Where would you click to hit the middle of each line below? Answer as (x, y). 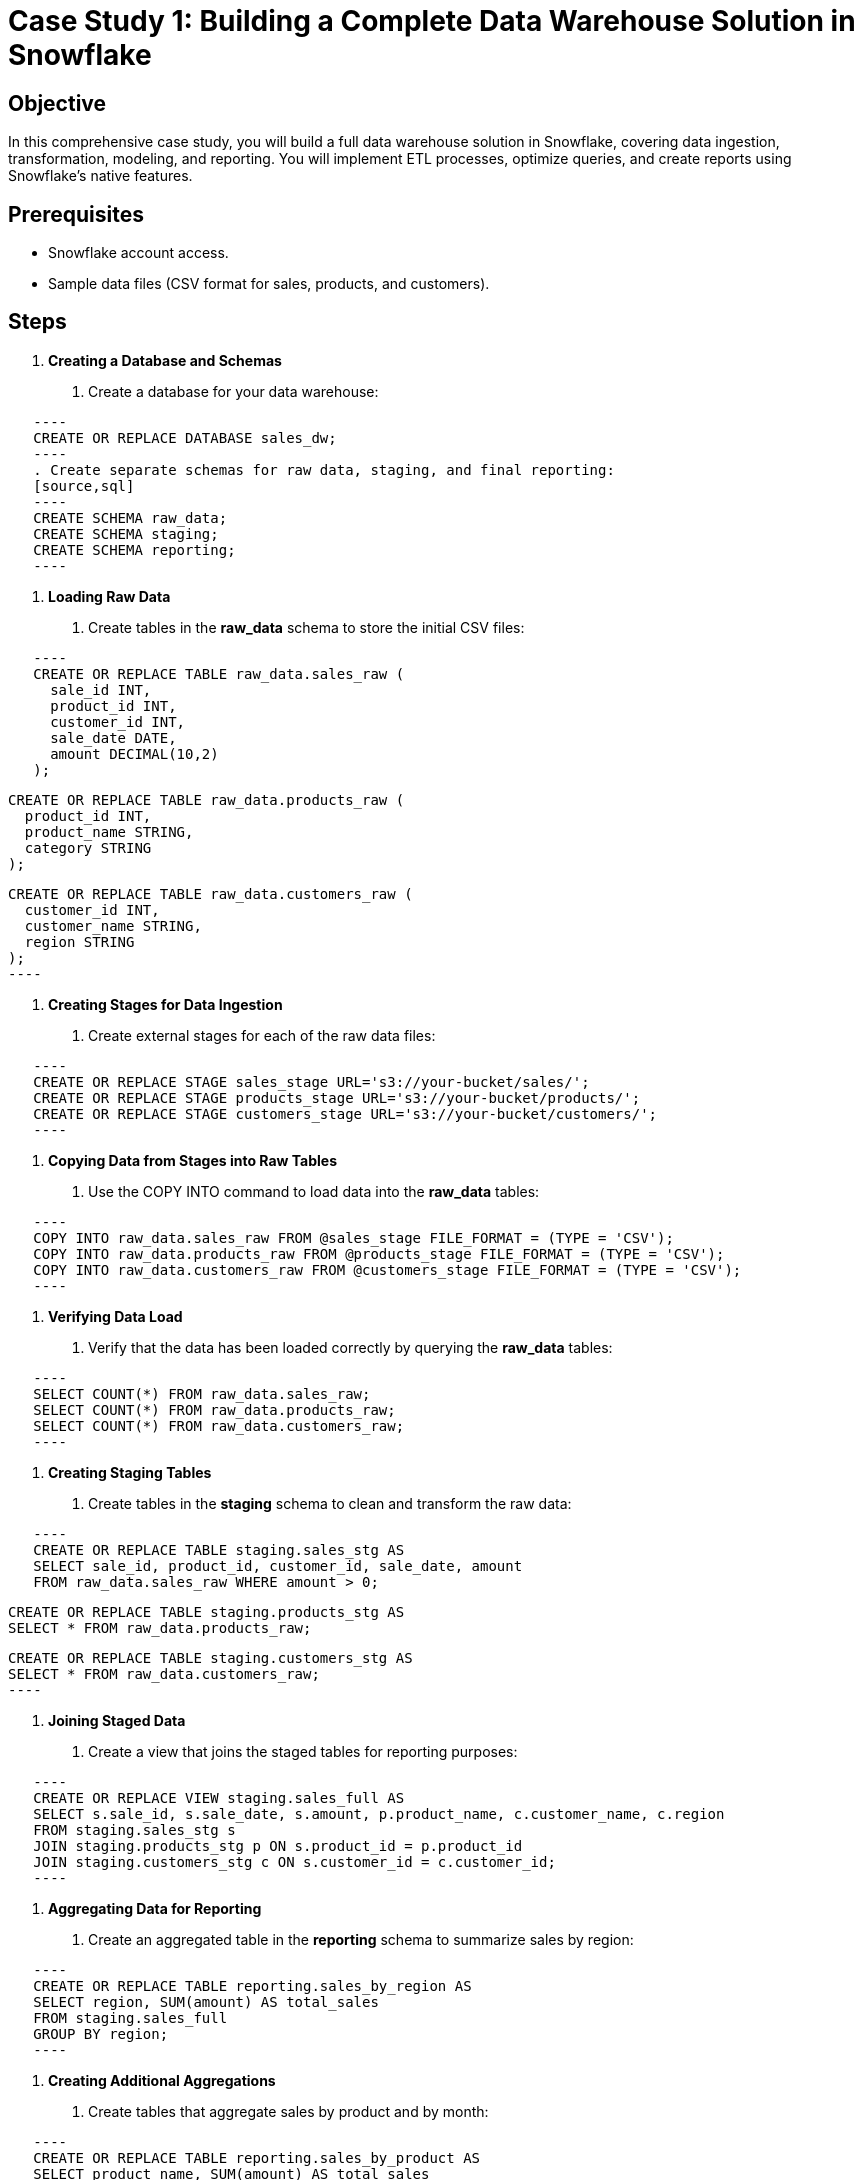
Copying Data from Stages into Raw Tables (193, 1160)
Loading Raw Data (109, 596)
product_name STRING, (109, 831)
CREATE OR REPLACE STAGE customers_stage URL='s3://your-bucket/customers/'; (345, 1113)
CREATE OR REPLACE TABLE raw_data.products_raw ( (206, 799)
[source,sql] (84, 485)
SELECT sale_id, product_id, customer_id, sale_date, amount (278, 1565)
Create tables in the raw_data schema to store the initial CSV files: (306, 627)
